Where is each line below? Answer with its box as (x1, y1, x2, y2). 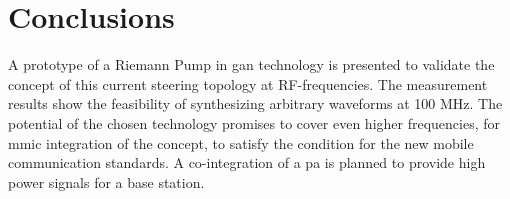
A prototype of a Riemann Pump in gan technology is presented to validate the (8, 54, 495, 75)
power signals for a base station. (8, 171, 205, 192)
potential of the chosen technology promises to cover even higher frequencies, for (8, 112, 501, 133)
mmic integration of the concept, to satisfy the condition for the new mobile (8, 132, 474, 153)
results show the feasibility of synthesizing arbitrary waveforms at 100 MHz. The (8, 93, 503, 114)
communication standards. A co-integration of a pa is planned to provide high (8, 152, 486, 173)
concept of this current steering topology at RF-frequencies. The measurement (8, 73, 488, 94)
